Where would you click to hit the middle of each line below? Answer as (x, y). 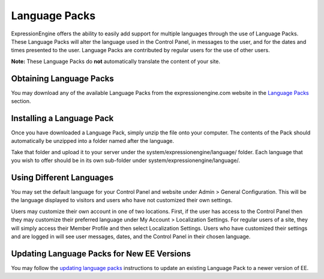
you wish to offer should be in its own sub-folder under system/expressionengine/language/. (125, 160)
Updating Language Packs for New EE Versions (101, 253)
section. (21, 101)
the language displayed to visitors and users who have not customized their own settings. (122, 200)
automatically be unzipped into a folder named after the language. (93, 141)
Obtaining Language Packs (62, 78)
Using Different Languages (62, 177)
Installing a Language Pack (62, 118)
